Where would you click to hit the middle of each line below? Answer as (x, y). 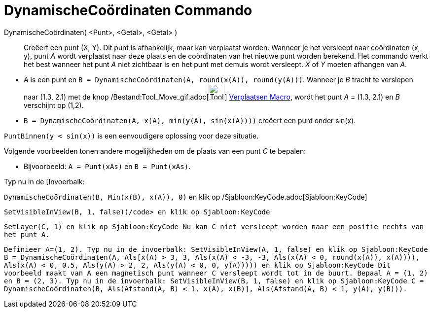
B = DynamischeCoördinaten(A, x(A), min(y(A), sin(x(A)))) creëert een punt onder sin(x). (190, 120)
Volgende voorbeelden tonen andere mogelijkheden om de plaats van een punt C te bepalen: (155, 151)
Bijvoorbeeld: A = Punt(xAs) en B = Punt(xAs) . (107, 166)
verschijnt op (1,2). (54, 105)
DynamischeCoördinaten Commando (128, 10)
